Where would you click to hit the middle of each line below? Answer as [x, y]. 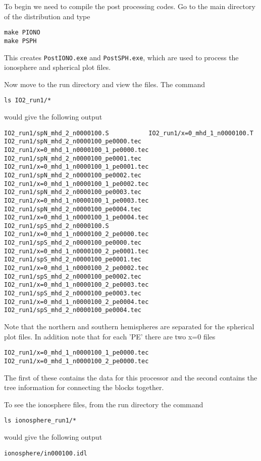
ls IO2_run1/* [28, 101]
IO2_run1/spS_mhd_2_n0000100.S [57, 226]
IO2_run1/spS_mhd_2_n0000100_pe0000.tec [73, 243]
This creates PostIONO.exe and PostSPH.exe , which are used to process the [121, 57]
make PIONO [22, 33]
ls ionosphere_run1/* [40, 421]
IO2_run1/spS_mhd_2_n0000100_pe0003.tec [73, 294]
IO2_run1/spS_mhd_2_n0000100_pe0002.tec [73, 276]
